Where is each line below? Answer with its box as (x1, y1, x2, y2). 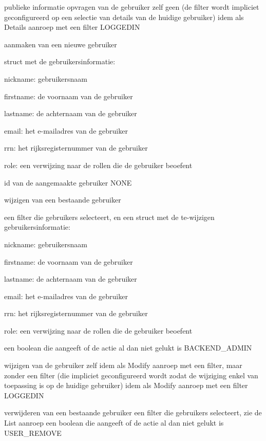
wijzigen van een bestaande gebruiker (4, 194, 121, 205)
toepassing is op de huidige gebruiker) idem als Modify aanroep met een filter (4, 380, 248, 391)
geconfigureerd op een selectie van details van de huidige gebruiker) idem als (4, 11, 244, 22)
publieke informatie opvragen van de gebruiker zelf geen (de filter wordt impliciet (4, 2, 259, 12)
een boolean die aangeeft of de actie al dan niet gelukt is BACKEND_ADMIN (4, 342, 252, 353)
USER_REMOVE (4, 427, 62, 438)
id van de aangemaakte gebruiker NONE (4, 177, 132, 188)
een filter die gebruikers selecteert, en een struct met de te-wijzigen (4, 211, 215, 222)
